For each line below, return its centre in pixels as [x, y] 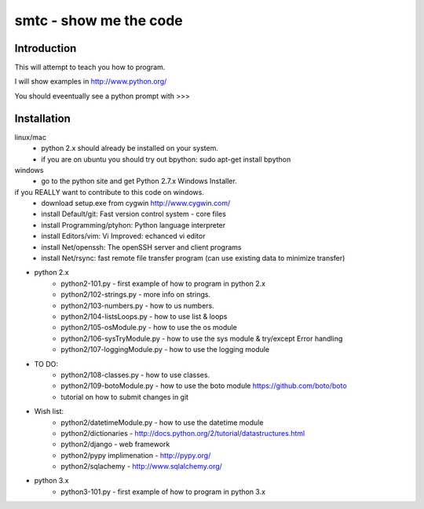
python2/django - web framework [115, 445]
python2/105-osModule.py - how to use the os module [149, 328]
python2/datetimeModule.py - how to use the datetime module [162, 422]
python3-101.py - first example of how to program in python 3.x [163, 492]
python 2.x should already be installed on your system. [130, 148]
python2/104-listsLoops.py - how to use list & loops [144, 317]
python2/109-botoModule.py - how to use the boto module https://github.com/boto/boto [204, 386]
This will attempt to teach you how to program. [90, 68]
